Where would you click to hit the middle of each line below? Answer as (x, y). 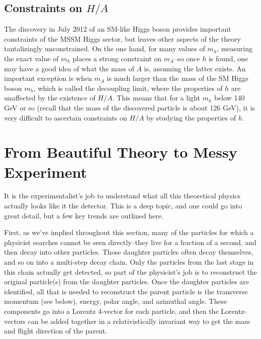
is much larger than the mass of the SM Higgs (178, 78)
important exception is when (48, 78)
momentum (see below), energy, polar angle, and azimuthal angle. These (116, 301)
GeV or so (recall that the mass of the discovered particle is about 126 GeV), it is (129, 107)
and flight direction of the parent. (56, 331)
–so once (187, 58)
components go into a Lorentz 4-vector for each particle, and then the (111, 311)
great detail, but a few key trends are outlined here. (84, 215)
